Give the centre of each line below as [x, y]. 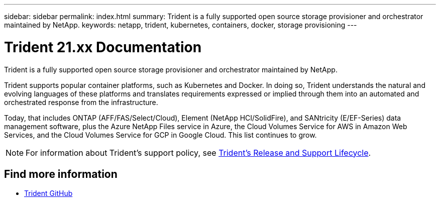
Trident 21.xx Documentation [103, 47]
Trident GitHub [48, 193]
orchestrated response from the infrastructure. [81, 102]
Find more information [61, 174]
